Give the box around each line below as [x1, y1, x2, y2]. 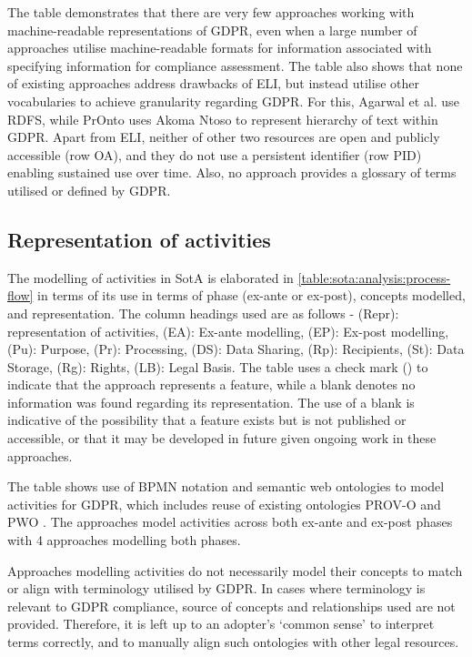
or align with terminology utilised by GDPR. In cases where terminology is [7, 579, 426, 598]
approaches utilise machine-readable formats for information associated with [7, 38, 432, 57]
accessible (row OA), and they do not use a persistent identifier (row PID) [7, 145, 422, 164]
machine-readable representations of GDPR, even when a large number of [7, 20, 417, 39]
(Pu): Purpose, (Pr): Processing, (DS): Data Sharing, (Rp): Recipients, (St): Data [7, 339, 465, 359]
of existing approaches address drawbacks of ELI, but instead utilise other [7, 74, 419, 93]
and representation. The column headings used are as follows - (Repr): [7, 303, 399, 322]
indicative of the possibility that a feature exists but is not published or [7, 410, 407, 430]
